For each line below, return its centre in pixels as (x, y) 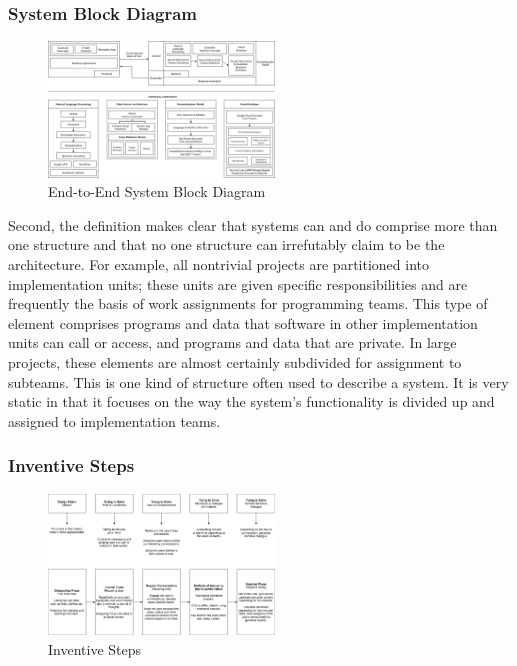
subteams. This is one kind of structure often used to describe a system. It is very (258, 381)
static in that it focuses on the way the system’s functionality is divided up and (251, 401)
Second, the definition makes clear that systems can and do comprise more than (253, 224)
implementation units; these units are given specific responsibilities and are (238, 283)
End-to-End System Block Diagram (157, 191)
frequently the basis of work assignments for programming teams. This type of (248, 303)
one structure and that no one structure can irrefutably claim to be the (226, 244)
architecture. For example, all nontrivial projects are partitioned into (218, 264)
